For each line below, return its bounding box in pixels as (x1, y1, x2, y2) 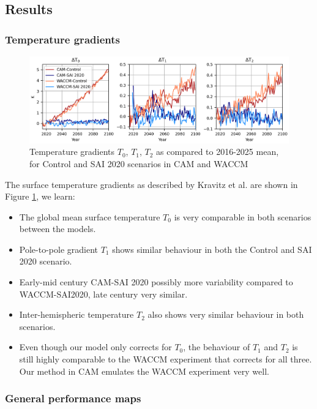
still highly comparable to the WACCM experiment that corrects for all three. (19, 353, 312, 366)
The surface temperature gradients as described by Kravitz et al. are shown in (5, 178, 298, 190)
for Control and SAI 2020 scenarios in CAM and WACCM (29, 157, 248, 170)
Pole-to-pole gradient (19, 242, 98, 255)
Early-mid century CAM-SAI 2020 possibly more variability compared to (19, 276, 293, 288)
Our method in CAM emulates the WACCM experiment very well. (19, 364, 269, 377)
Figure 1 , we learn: (5, 190, 75, 203)
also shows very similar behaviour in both (147, 308, 304, 321)
